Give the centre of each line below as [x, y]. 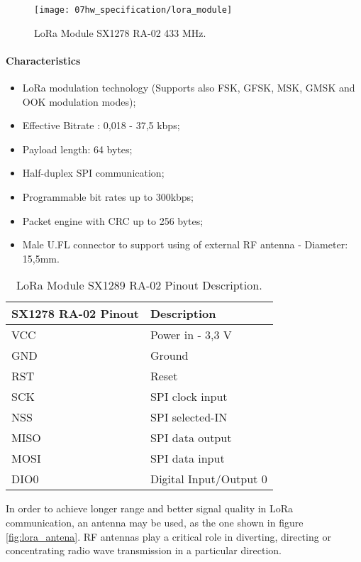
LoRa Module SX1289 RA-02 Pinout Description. [139, 285]
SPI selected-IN [189, 417]
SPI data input [187, 458]
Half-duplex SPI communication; [93, 173]
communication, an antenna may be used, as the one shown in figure [155, 522]
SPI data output [191, 438]
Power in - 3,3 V [191, 335]
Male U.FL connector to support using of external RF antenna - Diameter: [185, 244]
